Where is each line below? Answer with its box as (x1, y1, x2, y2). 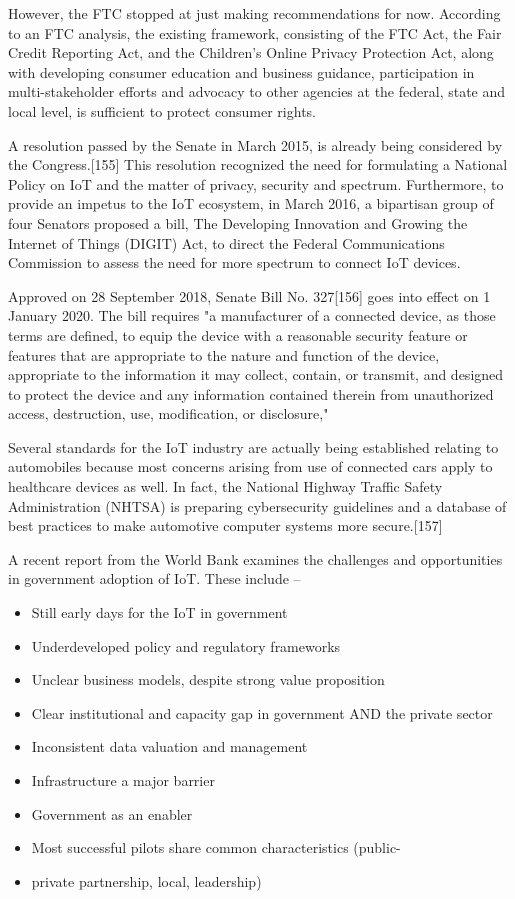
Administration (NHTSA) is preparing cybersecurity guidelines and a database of (8, 495, 507, 516)
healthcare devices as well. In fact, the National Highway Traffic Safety (8, 476, 443, 497)
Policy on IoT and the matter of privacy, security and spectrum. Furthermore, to (8, 173, 504, 194)
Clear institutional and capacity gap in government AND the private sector (31, 702, 493, 723)
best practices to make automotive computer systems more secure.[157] (8, 515, 443, 536)
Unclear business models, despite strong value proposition (31, 669, 385, 690)
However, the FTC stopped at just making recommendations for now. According (8, 3, 501, 23)
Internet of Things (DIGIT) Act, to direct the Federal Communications (8, 232, 445, 253)
